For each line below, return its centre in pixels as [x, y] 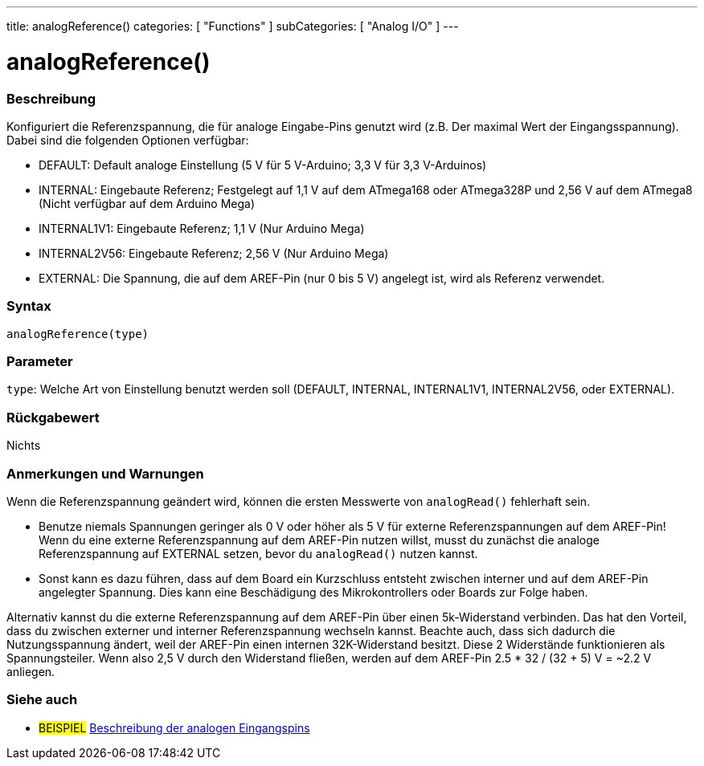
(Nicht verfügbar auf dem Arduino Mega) [147, 203]
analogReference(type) [78, 334]
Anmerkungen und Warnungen [105, 473]
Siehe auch [42, 700]
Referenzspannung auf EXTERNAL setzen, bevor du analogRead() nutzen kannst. [258, 553]
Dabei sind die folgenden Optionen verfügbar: [128, 140]
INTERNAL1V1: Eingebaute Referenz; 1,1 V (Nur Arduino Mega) [202, 228]
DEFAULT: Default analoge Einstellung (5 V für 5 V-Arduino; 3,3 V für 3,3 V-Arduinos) [263, 165]
